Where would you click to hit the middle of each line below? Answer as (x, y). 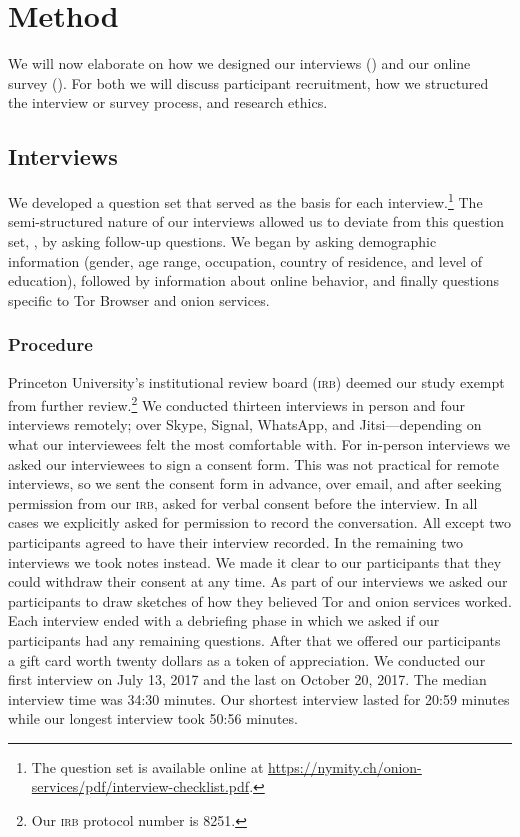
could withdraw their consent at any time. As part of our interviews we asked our (258, 581)
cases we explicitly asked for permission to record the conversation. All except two (260, 522)
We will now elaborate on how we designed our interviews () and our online (239, 63)
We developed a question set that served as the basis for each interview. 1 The (245, 200)
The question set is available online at (147, 766)
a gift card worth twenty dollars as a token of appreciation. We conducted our (247, 659)
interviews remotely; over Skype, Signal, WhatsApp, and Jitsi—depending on (245, 424)
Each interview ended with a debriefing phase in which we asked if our (224, 620)
